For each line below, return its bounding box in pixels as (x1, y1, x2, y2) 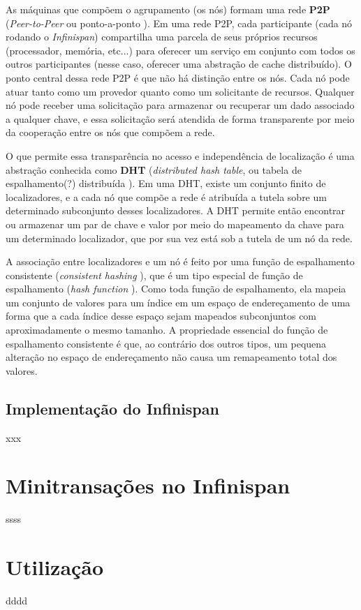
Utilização (6, 553, 104, 581)
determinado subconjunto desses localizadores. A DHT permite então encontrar (6, 203, 346, 218)
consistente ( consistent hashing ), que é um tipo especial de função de (6, 267, 303, 282)
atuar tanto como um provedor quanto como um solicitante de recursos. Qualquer (6, 84, 355, 98)
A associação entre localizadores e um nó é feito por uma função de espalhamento (6, 254, 355, 269)
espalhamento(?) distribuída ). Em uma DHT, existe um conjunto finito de (6, 176, 326, 191)
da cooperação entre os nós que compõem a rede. (6, 125, 215, 140)
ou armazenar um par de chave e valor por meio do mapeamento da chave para (6, 216, 344, 231)
